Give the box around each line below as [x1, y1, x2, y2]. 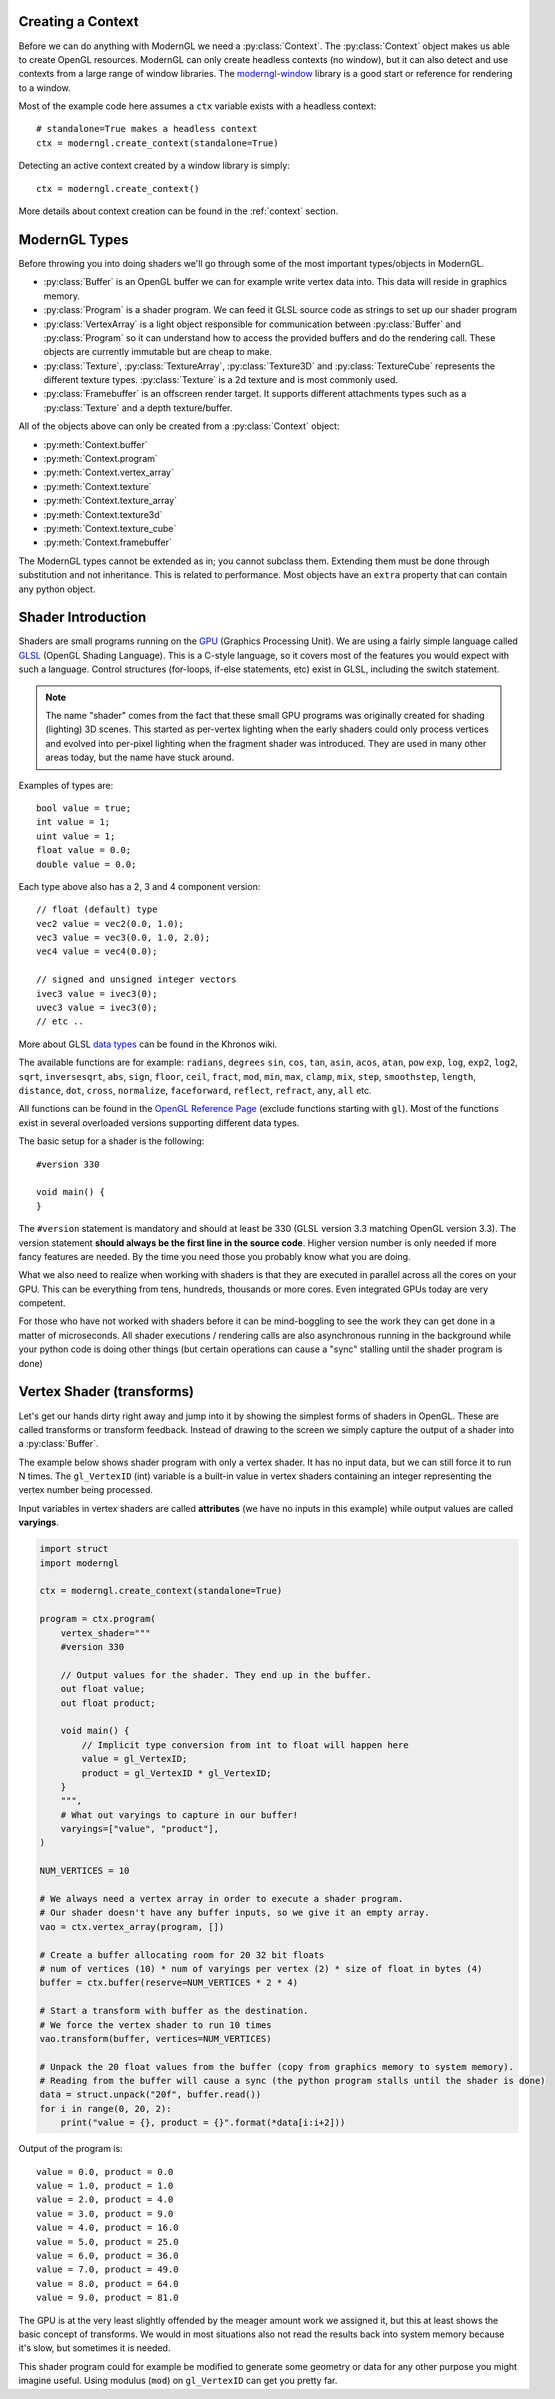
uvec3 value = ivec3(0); [36, 1002, 158, 1014]
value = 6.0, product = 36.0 [36, 2250, 179, 2261]
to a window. [18, 81, 71, 94]
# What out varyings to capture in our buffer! [60, 1809, 299, 1820]
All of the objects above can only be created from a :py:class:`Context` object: [18, 420, 340, 432]
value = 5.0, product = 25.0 [36, 2236, 179, 2247]
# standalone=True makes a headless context [36, 123, 259, 135]
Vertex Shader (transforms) [18, 1383, 195, 1400]
